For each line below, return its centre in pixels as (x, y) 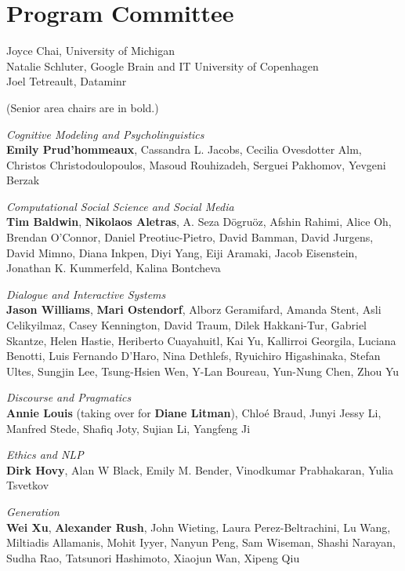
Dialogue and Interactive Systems (86, 294)
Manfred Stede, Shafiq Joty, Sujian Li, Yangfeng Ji (128, 428)
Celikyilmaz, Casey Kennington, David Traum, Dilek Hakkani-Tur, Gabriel (187, 325)
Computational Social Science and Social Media (120, 206)
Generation (33, 511)
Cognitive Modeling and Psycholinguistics (105, 134)
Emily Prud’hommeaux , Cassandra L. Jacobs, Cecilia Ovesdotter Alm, (184, 149)
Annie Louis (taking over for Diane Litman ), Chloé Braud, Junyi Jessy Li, (194, 413)
